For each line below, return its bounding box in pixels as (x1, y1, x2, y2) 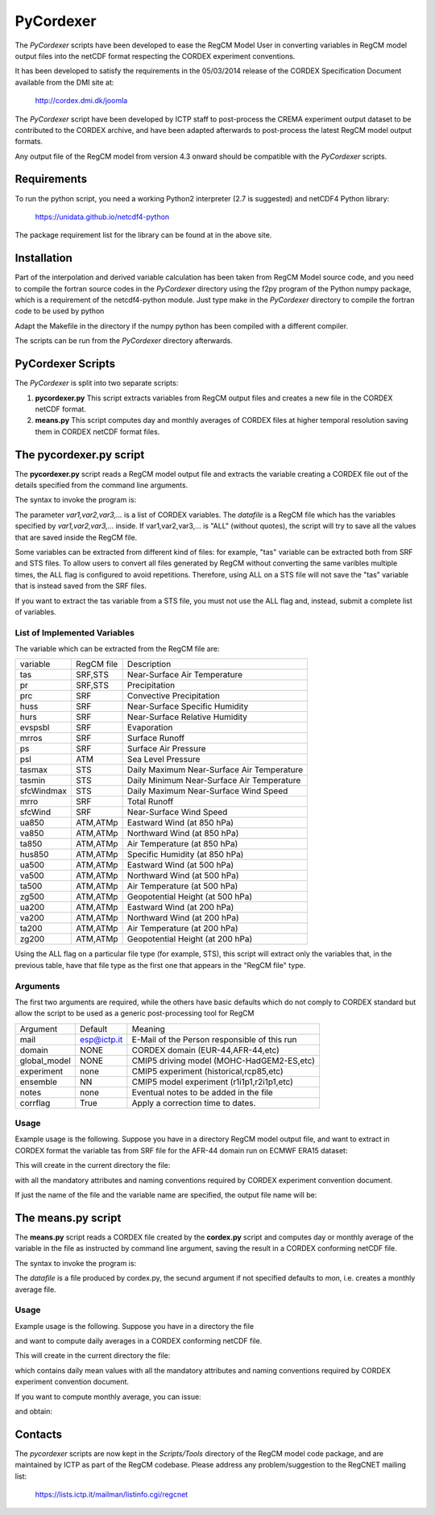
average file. (14, 1285, 56, 1294)
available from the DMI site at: (14, 77, 114, 87)
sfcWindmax (19, 785, 68, 797)
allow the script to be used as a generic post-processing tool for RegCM (14, 1008, 255, 1018)
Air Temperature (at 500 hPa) (126, 880, 238, 892)
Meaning (131, 1023, 165, 1034)
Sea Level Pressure (126, 754, 201, 765)
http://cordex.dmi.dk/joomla (35, 96, 128, 106)
